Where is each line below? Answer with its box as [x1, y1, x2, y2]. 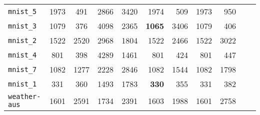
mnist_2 [8, 36, 37, 44]
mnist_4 [8, 50, 37, 59]
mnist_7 [8, 65, 37, 73]
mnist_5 [8, 7, 37, 15]
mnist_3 [8, 21, 37, 30]
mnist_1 [8, 79, 37, 88]
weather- [8, 92, 41, 100]
